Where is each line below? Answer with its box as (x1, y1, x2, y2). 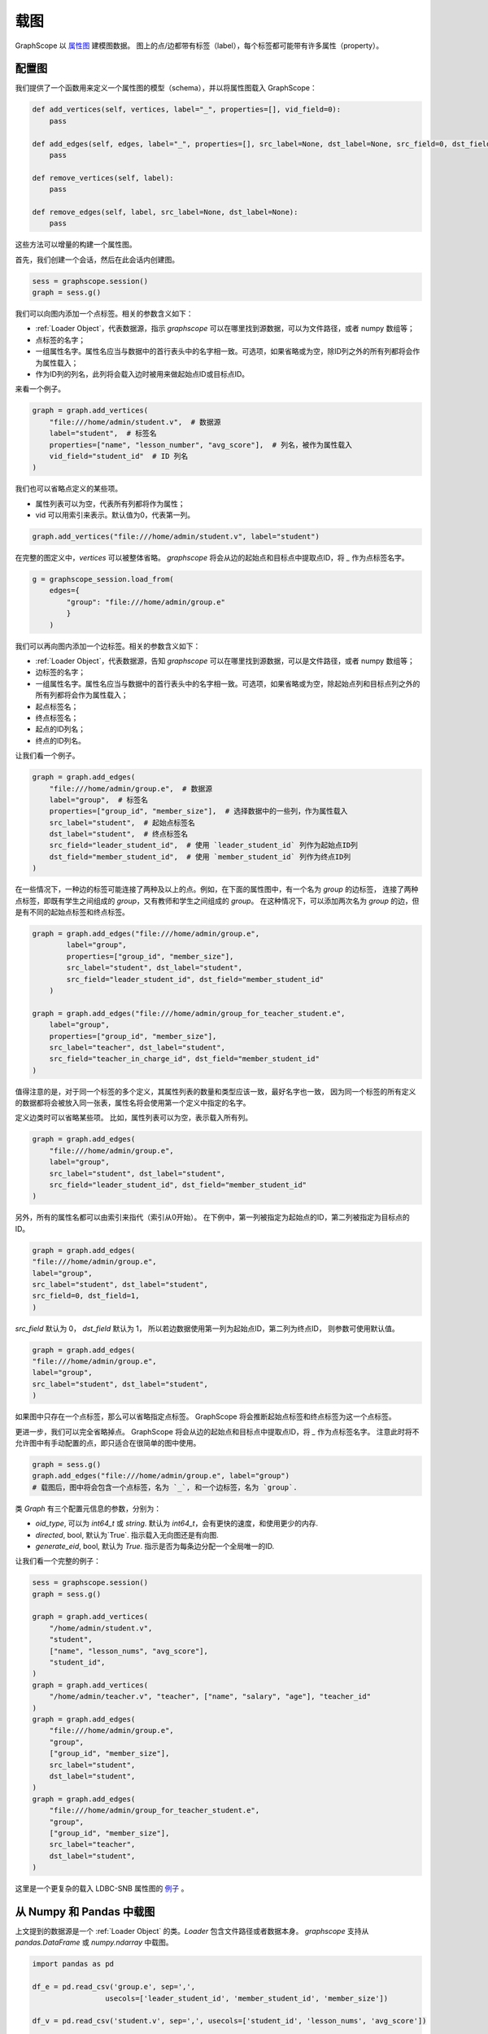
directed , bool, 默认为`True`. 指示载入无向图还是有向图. (35, 1530, 219, 1539)
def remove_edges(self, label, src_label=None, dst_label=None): (32, 207, 298, 216)
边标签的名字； (35, 667, 85, 677)
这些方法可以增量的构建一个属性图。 (15, 240, 137, 250)
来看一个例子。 (15, 384, 65, 394)
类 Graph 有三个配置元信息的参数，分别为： (15, 1504, 162, 1513)
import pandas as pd (32, 1959, 114, 1969)
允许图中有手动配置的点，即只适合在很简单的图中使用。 (15, 1438, 201, 1447)
